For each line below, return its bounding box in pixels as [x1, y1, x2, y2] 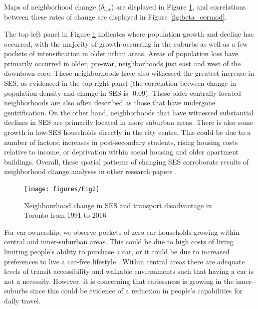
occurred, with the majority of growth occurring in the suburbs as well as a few [4, 38, 248, 49]
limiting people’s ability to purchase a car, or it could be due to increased [4, 246, 230, 256]
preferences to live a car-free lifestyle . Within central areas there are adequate [4, 256, 245, 266]
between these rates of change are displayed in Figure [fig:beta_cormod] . [4, 12, 227, 22]
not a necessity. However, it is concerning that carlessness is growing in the [4, 275, 234, 286]
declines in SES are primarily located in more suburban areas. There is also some [4, 117, 253, 127]
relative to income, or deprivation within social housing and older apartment [4, 146, 239, 157]
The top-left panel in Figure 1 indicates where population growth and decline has [4, 29, 254, 39]
